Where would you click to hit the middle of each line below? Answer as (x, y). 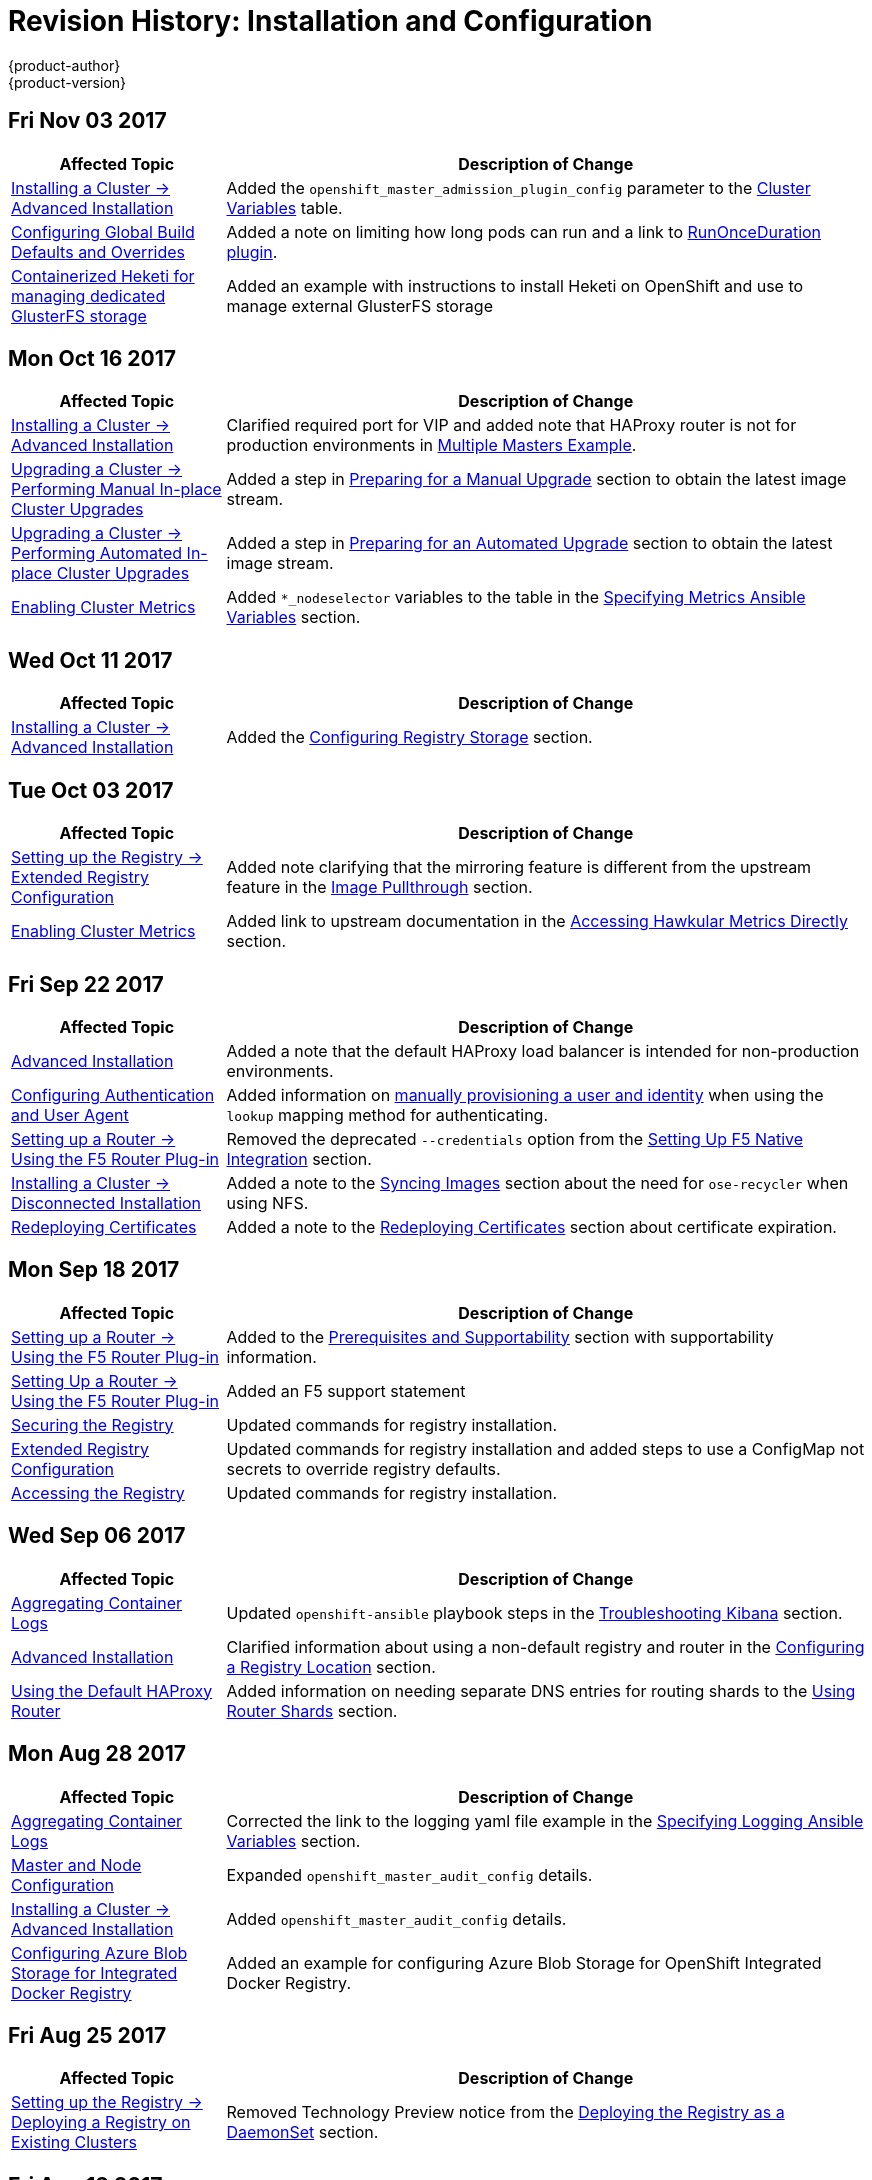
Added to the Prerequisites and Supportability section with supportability (500, 1336)
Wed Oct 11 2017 (90, 660)
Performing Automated (97, 553)
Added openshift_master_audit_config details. (396, 1918)
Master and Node (76, 1864)
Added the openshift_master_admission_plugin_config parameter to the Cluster (518, 187)
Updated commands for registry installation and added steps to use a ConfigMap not (545, 1448)
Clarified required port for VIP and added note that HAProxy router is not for (511, 425)
